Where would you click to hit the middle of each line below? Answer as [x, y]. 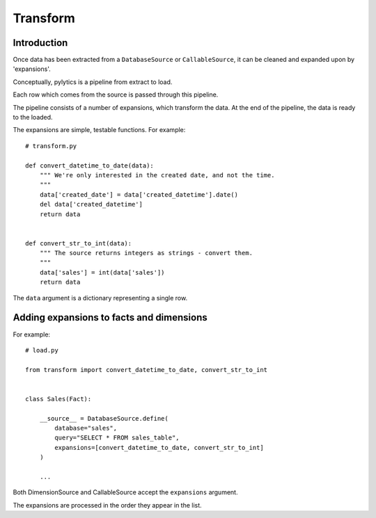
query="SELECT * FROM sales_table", [117, 438]
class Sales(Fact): [58, 399]
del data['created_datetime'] [91, 204]
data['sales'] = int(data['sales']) [102, 272]
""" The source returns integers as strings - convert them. [146, 253]
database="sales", [86, 428]
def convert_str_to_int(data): [79, 243]
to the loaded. [33, 118]
